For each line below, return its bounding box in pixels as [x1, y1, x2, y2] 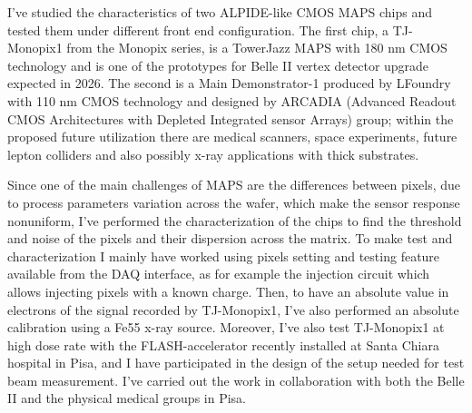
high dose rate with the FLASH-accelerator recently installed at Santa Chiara [7, 335, 439, 354]
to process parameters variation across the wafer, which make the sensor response [7, 192, 460, 211]
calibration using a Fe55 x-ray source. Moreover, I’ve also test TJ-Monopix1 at [7, 318, 445, 337]
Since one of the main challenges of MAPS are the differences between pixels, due [7, 175, 461, 194]
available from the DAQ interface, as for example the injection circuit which [7, 264, 430, 283]
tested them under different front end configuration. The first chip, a [7, 20, 388, 39]
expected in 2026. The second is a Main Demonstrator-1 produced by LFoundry [7, 74, 451, 93]
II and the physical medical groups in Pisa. [7, 388, 246, 408]
